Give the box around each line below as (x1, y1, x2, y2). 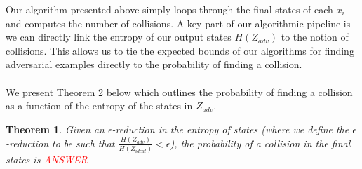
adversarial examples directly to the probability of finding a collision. (6, 57, 302, 72)
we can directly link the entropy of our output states (6, 29, 232, 44)
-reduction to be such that (6, 135, 115, 150)
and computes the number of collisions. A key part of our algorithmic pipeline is (6, 15, 351, 30)
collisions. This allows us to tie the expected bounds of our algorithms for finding (6, 43, 354, 58)
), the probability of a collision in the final (170, 135, 351, 150)
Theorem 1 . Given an (6, 121, 105, 136)
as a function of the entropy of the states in (6, 98, 193, 113)
